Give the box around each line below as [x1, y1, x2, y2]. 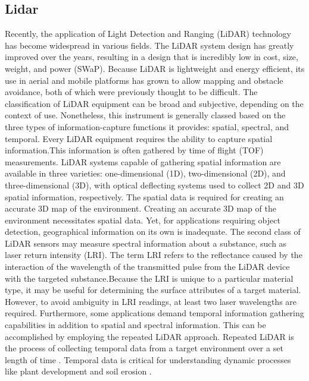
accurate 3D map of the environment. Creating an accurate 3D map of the [5, 202, 276, 215]
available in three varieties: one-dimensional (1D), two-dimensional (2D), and [5, 167, 286, 180]
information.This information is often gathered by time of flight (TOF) [5, 144, 264, 156]
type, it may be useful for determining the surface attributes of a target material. [5, 284, 301, 296]
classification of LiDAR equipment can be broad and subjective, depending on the [5, 97, 304, 109]
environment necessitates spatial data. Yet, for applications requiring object [5, 213, 280, 226]
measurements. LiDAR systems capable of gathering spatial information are [5, 155, 281, 168]
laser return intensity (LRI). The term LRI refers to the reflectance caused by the [5, 248, 302, 261]
